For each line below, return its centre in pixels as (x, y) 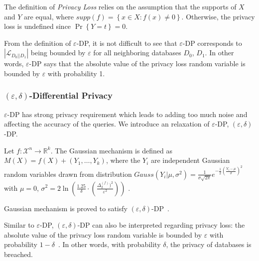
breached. (18, 254)
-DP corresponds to (212, 43)
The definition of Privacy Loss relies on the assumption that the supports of (120, 6)
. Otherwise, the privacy (218, 16)
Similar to (19, 225)
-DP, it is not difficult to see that (127, 43)
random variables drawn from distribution (68, 174)
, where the (123, 160)
